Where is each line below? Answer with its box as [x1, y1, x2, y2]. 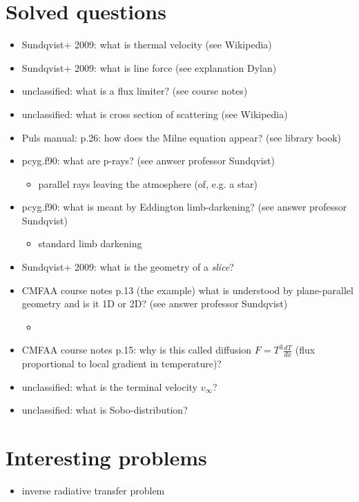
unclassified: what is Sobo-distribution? [21, 403, 188, 417]
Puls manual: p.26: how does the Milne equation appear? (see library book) [21, 130, 341, 144]
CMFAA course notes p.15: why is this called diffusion [21, 342, 252, 357]
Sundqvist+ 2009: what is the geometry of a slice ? [21, 260, 234, 274]
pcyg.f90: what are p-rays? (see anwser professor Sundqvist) [21, 153, 275, 168]
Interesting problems [6, 443, 207, 472]
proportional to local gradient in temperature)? [21, 356, 222, 371]
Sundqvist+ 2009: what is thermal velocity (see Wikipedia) [21, 37, 272, 52]
